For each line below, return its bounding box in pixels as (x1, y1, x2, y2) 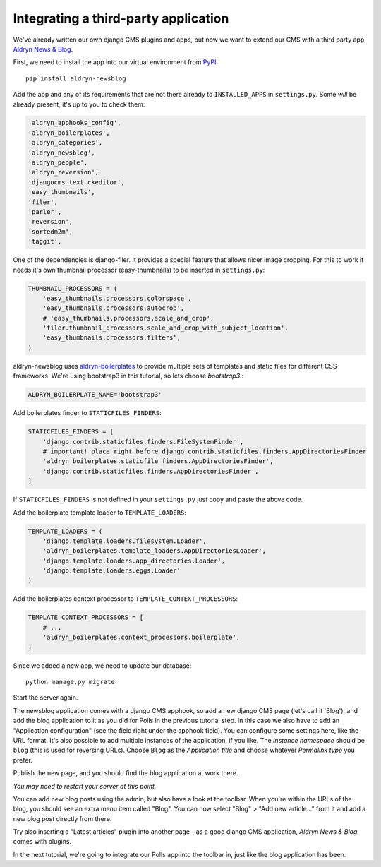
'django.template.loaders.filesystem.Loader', (42, 537, 207, 545)
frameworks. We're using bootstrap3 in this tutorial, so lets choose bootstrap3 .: (13, 371, 244, 381)
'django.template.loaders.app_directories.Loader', (42, 556, 226, 565)
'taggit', (28, 237, 62, 246)
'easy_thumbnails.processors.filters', (42, 334, 181, 342)
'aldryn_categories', (28, 138, 103, 147)
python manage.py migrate (25, 678, 116, 686)
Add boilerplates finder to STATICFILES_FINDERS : (13, 409, 162, 417)
